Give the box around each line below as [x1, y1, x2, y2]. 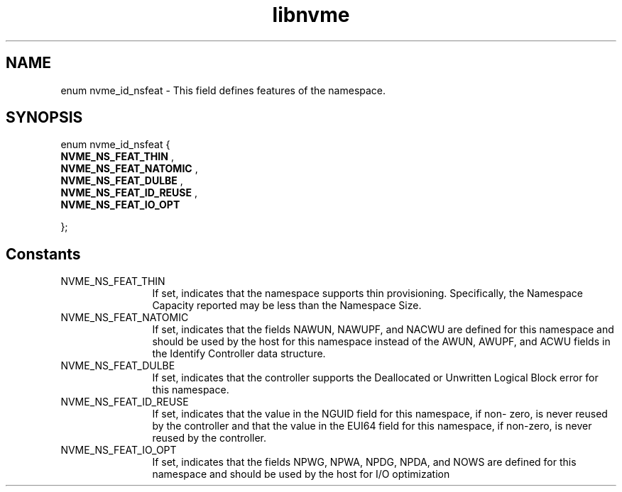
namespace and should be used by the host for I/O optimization [152, 468, 450, 481]
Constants [6, 245, 81, 263]
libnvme [272, 3, 350, 27]
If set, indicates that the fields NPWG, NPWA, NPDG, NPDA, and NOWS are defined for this [152, 456, 577, 469]
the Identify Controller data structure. [152, 347, 326, 360]
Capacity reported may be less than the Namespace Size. [152, 299, 422, 312]
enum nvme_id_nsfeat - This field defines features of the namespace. [60, 84, 386, 96]
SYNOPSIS [6, 108, 83, 127]
